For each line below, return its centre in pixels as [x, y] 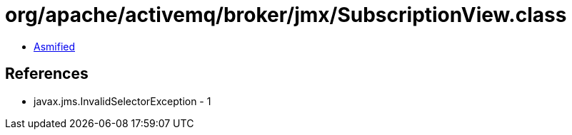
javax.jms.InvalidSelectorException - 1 [122, 101]
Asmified [55, 46]
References [47, 74]
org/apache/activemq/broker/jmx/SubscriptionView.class [286, 15]
